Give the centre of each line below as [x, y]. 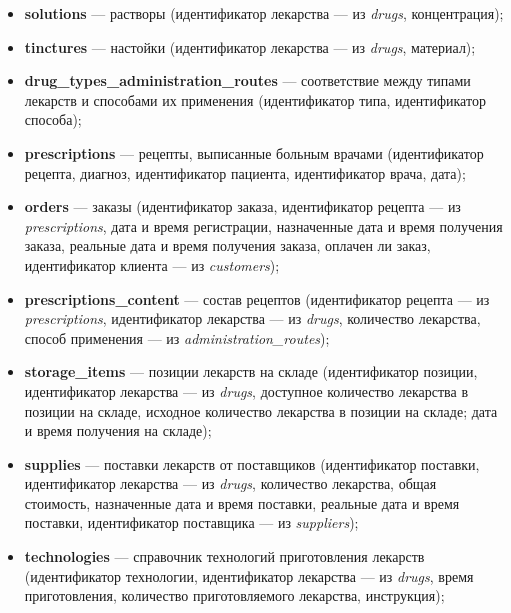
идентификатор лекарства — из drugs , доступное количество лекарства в [246, 390]
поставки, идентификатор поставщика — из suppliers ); [191, 522]
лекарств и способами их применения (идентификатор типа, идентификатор [255, 99]
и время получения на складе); [118, 430]
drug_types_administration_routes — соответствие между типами [247, 80]
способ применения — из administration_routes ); [177, 337]
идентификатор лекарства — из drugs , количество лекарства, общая [230, 483]
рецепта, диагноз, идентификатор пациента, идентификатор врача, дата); [245, 172]
